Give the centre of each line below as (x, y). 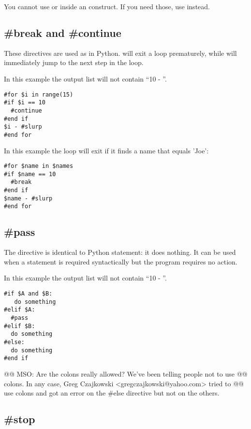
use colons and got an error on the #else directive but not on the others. (112, 393)
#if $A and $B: (28, 294)
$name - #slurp (28, 198)
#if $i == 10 (25, 103)
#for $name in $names (39, 166)
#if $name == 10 (30, 174)
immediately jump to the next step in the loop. (74, 62)
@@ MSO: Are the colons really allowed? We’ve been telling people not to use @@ (126, 373)
